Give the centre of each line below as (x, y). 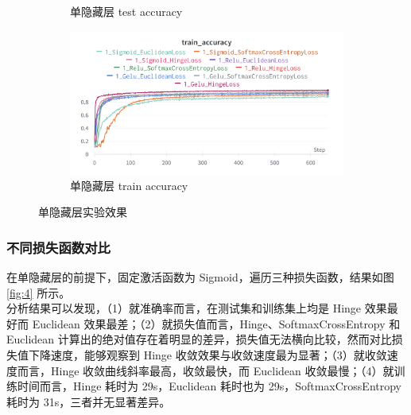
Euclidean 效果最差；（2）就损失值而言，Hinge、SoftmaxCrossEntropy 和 (216, 323)
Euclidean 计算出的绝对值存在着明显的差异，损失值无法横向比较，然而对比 (199, 339)
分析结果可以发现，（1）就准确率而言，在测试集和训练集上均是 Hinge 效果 (197, 308)
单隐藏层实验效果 (83, 212)
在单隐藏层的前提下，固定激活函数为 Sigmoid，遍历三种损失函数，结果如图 (200, 276)
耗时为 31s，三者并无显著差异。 (89, 401)
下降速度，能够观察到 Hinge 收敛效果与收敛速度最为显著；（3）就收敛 (207, 354)
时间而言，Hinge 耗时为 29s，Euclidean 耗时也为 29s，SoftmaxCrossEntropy (209, 386)
